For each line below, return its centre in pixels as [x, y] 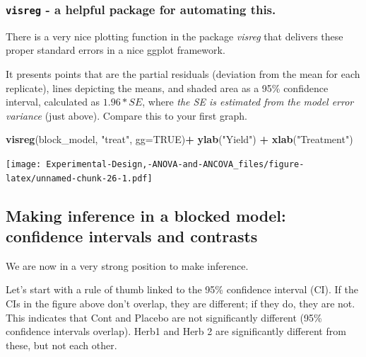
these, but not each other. [61, 345]
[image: [24, 164]
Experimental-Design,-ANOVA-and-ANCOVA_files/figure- [175, 164]
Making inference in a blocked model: [146, 215]
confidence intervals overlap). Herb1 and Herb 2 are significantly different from [176, 331]
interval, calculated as [53, 102]
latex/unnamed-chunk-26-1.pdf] [79, 178]
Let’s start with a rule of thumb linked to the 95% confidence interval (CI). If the [182, 289]
